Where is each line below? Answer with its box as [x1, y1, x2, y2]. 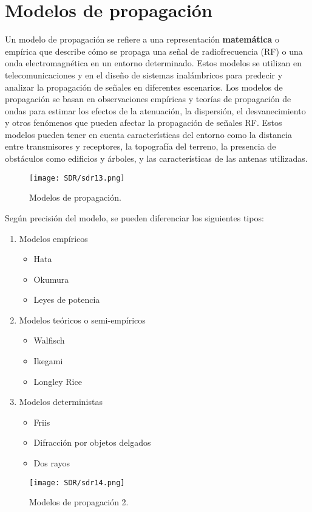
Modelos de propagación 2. [29, 496, 129, 508]
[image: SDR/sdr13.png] [29, 173, 125, 182]
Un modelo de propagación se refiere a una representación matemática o [5, 33, 279, 46]
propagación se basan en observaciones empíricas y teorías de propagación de [5, 92, 291, 105]
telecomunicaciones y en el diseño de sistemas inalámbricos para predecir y [5, 68, 283, 81]
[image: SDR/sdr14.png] [29, 478, 125, 487]
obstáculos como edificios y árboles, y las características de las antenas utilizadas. [5, 152, 308, 165]
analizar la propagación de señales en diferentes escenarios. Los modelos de [5, 80, 283, 93]
